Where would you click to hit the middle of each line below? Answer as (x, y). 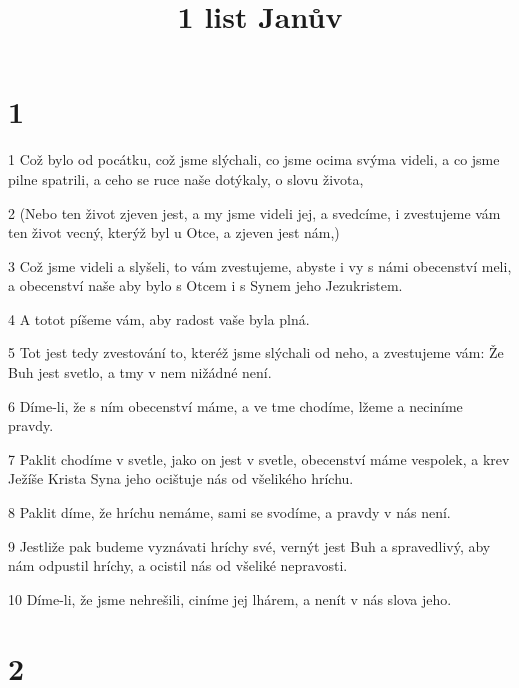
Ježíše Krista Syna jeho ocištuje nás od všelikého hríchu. (181, 478)
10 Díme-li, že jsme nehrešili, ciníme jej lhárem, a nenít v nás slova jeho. (230, 598)
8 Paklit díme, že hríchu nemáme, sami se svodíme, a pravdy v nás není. (229, 512)
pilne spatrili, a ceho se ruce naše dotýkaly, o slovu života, (186, 178)
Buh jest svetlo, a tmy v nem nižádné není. (140, 372)
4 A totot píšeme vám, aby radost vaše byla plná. (159, 318)
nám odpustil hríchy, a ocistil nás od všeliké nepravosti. (178, 565)
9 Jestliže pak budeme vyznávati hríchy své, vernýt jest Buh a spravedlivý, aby (249, 545)
